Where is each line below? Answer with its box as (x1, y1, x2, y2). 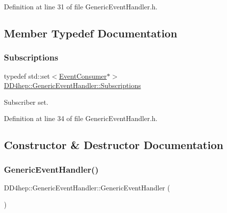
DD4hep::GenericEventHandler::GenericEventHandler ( (4, 182, 170, 192)
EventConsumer (59, 70, 107, 81)
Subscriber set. (4, 96, 49, 107)
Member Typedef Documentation (4, 25, 177, 40)
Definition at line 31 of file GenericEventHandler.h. (4, 1, 158, 11)
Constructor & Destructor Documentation (4, 137, 224, 152)
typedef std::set (4, 70, 50, 81)
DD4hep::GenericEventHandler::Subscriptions (4, 80, 141, 91)
